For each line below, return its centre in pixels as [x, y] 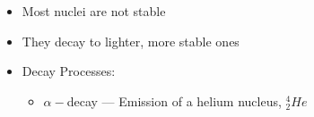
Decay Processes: [69, 71]
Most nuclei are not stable [94, 11]
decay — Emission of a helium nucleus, [174, 100]
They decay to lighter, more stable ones [131, 41]
